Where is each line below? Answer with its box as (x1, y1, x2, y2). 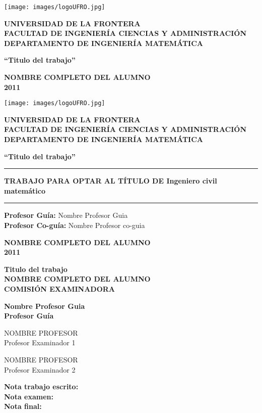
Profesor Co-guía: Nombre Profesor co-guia (4, 220, 145, 231)
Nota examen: (4, 391, 53, 401)
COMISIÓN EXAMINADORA (4, 284, 115, 294)
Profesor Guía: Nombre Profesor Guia (4, 210, 128, 220)
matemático (4, 185, 46, 196)
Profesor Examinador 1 (4, 337, 76, 348)
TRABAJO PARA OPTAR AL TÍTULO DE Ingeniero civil (4, 175, 217, 186)
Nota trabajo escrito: (4, 381, 79, 392)
